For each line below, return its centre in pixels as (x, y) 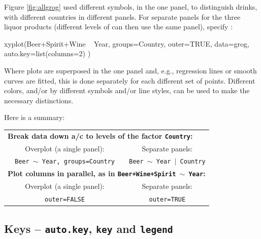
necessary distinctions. (39, 100)
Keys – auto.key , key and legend (89, 228)
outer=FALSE (65, 200)
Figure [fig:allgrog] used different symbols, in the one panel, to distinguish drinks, (131, 7)
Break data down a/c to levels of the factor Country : (100, 135)
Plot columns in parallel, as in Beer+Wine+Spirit (92, 173)
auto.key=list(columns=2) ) (47, 53)
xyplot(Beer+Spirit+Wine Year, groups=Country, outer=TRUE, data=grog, (127, 43)
